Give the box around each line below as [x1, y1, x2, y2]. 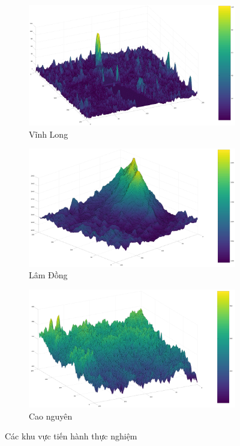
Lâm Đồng [29, 269, 68, 281]
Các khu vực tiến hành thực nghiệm [5, 430, 137, 442]
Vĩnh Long [29, 127, 68, 140]
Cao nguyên [29, 409, 73, 422]
